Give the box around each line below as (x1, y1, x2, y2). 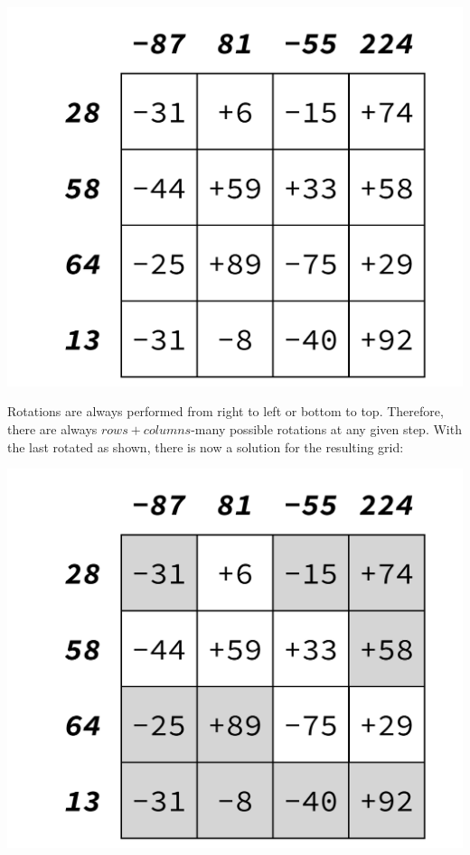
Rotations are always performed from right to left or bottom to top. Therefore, (7, 402, 444, 421)
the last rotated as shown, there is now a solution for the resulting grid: (7, 437, 404, 456)
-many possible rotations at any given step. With (191, 420, 462, 439)
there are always (7, 420, 98, 439)
